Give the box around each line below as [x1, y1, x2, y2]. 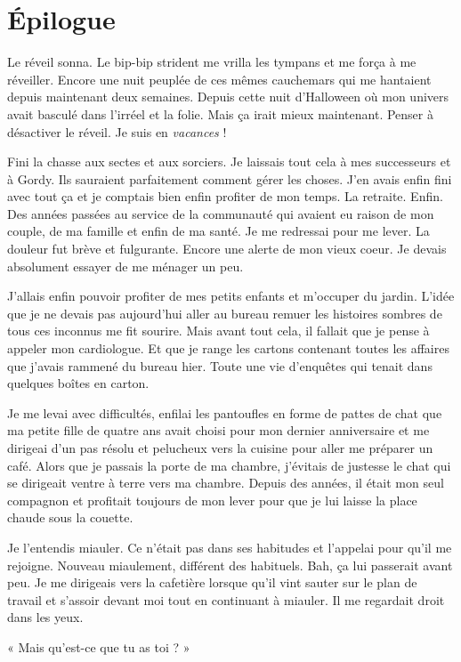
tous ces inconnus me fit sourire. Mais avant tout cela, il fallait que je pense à [7, 321, 430, 340]
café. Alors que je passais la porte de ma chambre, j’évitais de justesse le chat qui [7, 456, 451, 474]
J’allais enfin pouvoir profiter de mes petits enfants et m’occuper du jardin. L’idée [7, 287, 455, 305]
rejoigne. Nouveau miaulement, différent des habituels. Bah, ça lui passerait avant [7, 555, 453, 574]
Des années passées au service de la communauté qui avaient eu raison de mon [7, 204, 434, 222]
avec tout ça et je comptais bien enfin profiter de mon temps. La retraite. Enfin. [7, 187, 443, 206]
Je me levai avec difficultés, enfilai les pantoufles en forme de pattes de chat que [7, 403, 442, 422]
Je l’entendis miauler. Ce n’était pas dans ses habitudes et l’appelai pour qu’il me [7, 537, 452, 556]
